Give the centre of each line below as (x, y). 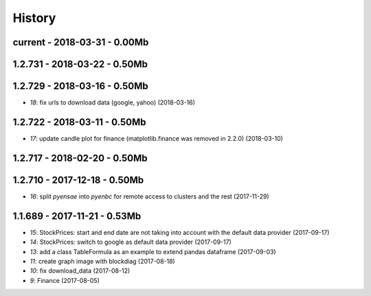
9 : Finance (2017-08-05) (65, 280)
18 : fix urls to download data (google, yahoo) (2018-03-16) (113, 102)
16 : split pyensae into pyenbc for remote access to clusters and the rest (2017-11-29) (149, 196)
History (34, 18)
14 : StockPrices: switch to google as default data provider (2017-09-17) (131, 242)
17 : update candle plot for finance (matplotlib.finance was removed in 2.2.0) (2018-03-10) (156, 138)
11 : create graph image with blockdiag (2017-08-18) (102, 261)
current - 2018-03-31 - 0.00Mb (81, 42)
